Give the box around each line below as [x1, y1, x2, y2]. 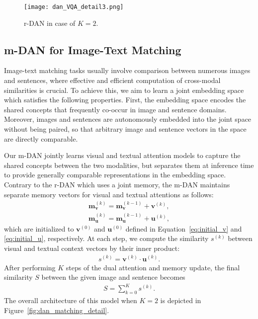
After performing [4, 262, 56, 272]
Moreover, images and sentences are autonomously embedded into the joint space [4, 114, 252, 124]
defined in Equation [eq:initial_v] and [125, 223, 242, 234]
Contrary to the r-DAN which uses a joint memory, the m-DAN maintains [4, 179, 230, 189]
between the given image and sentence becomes [41, 272, 185, 282]
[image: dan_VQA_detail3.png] [24, 3, 124, 10]
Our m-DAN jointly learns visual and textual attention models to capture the [4, 150, 241, 160]
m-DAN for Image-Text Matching [4, 42, 181, 57]
